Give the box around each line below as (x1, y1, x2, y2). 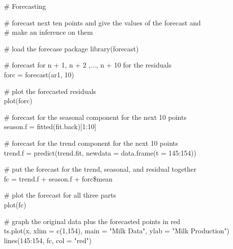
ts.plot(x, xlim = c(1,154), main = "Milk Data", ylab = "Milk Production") (4, 226, 230, 236)
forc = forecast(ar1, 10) (4, 69, 74, 79)
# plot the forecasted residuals (4, 86, 96, 96)
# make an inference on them (4, 27, 93, 37)
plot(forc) (4, 95, 33, 106)
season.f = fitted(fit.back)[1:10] (4, 121, 96, 132)
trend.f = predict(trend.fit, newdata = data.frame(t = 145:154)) (4, 147, 196, 158)
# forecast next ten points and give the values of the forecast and (4, 17, 201, 27)
